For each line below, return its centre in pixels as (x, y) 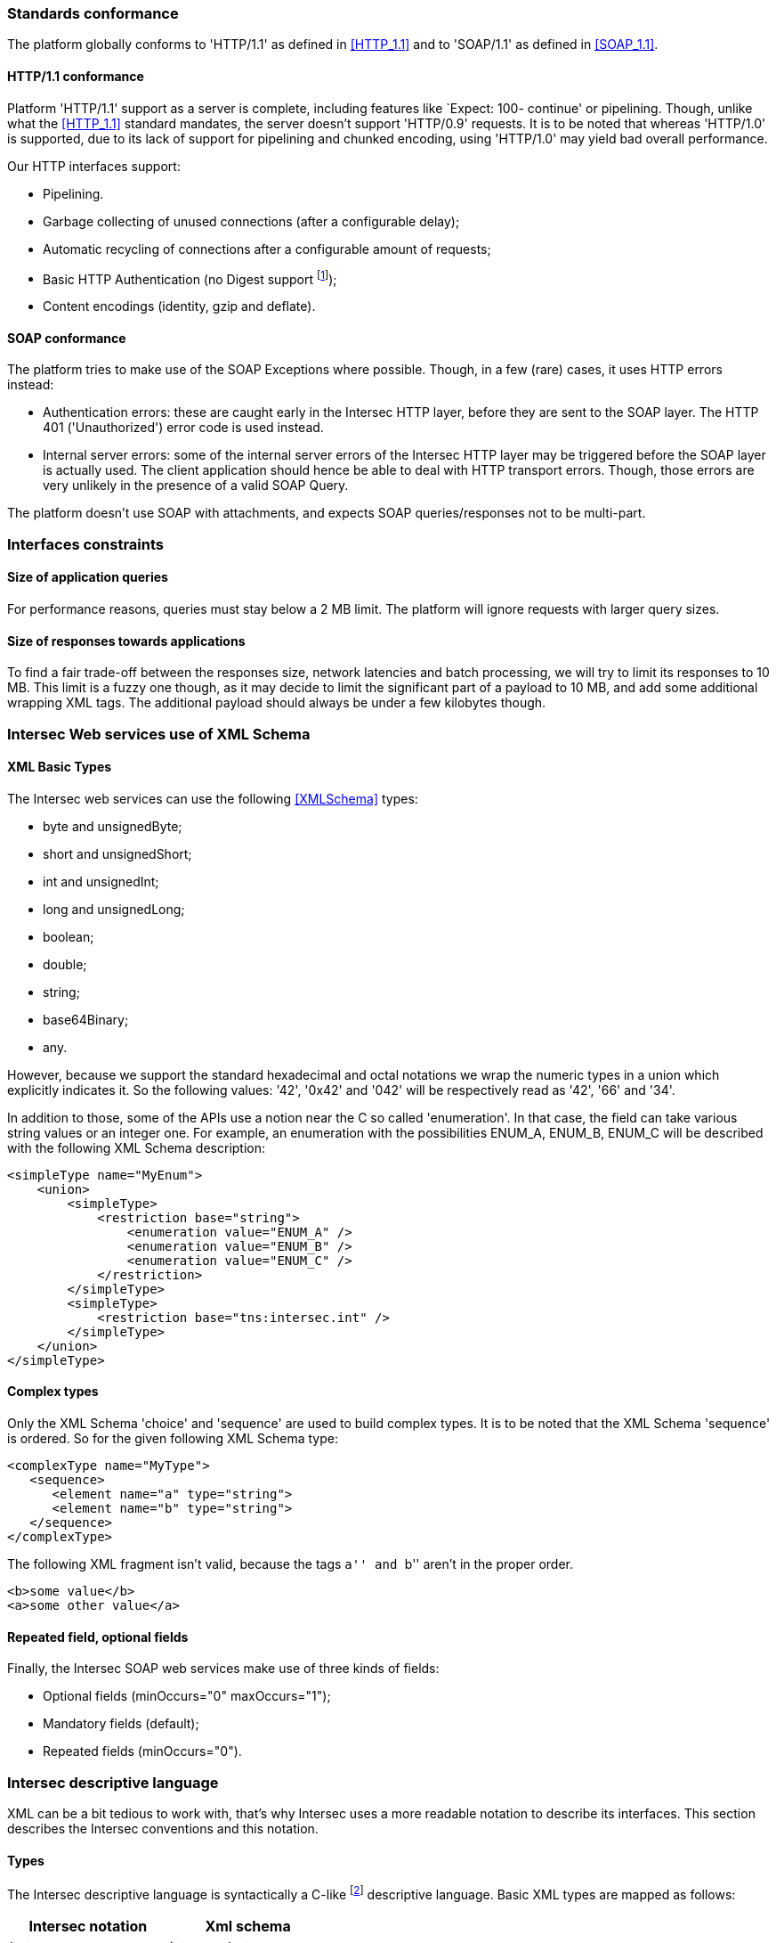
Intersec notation (88, 1926)
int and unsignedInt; (101, 881)
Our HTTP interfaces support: (94, 166)
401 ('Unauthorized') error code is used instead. (183, 428)
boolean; (69, 936)
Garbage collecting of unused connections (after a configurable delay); (251, 221)
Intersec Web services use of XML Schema (159, 734)
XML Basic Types (60, 767)
